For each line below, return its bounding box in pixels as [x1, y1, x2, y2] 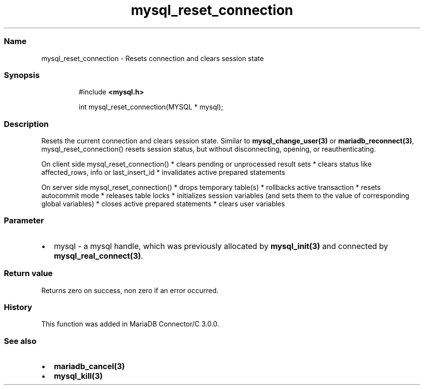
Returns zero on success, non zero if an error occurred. [41, 286, 219, 295]
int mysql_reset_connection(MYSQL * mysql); [78, 103, 223, 111]
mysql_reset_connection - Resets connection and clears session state [41, 54, 264, 62]
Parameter [4, 216, 44, 226]
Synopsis [4, 70, 40, 80]
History [4, 302, 32, 312]
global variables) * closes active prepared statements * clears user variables [41, 200, 285, 208]
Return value [4, 268, 53, 279]
